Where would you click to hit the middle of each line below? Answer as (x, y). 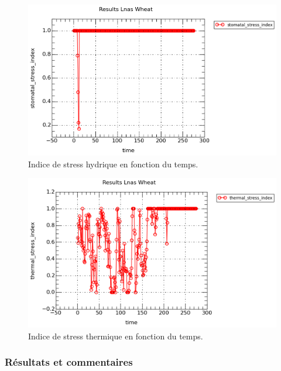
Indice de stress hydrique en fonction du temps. (113, 164)
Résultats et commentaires (69, 362)
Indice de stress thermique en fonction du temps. (116, 336)
